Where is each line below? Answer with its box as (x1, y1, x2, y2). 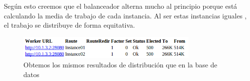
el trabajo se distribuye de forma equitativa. (4, 20, 135, 30)
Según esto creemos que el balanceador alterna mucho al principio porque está (4, 1, 237, 11)
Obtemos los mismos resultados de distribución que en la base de (23, 60, 217, 70)
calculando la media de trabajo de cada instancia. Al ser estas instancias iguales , (4, 10, 247, 20)
